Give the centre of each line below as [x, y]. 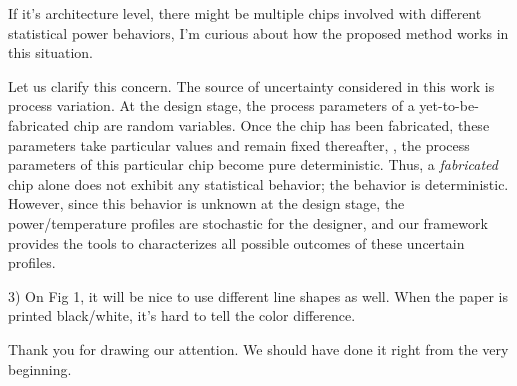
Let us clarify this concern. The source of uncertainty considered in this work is [251, 85]
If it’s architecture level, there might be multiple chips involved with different [245, 13]
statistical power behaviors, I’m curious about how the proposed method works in [258, 32]
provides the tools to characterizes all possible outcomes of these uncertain [236, 242]
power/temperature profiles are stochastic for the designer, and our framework [248, 222]
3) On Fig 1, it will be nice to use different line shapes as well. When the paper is [258, 295]
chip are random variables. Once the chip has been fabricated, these [281, 124]
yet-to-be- [449, 105]
